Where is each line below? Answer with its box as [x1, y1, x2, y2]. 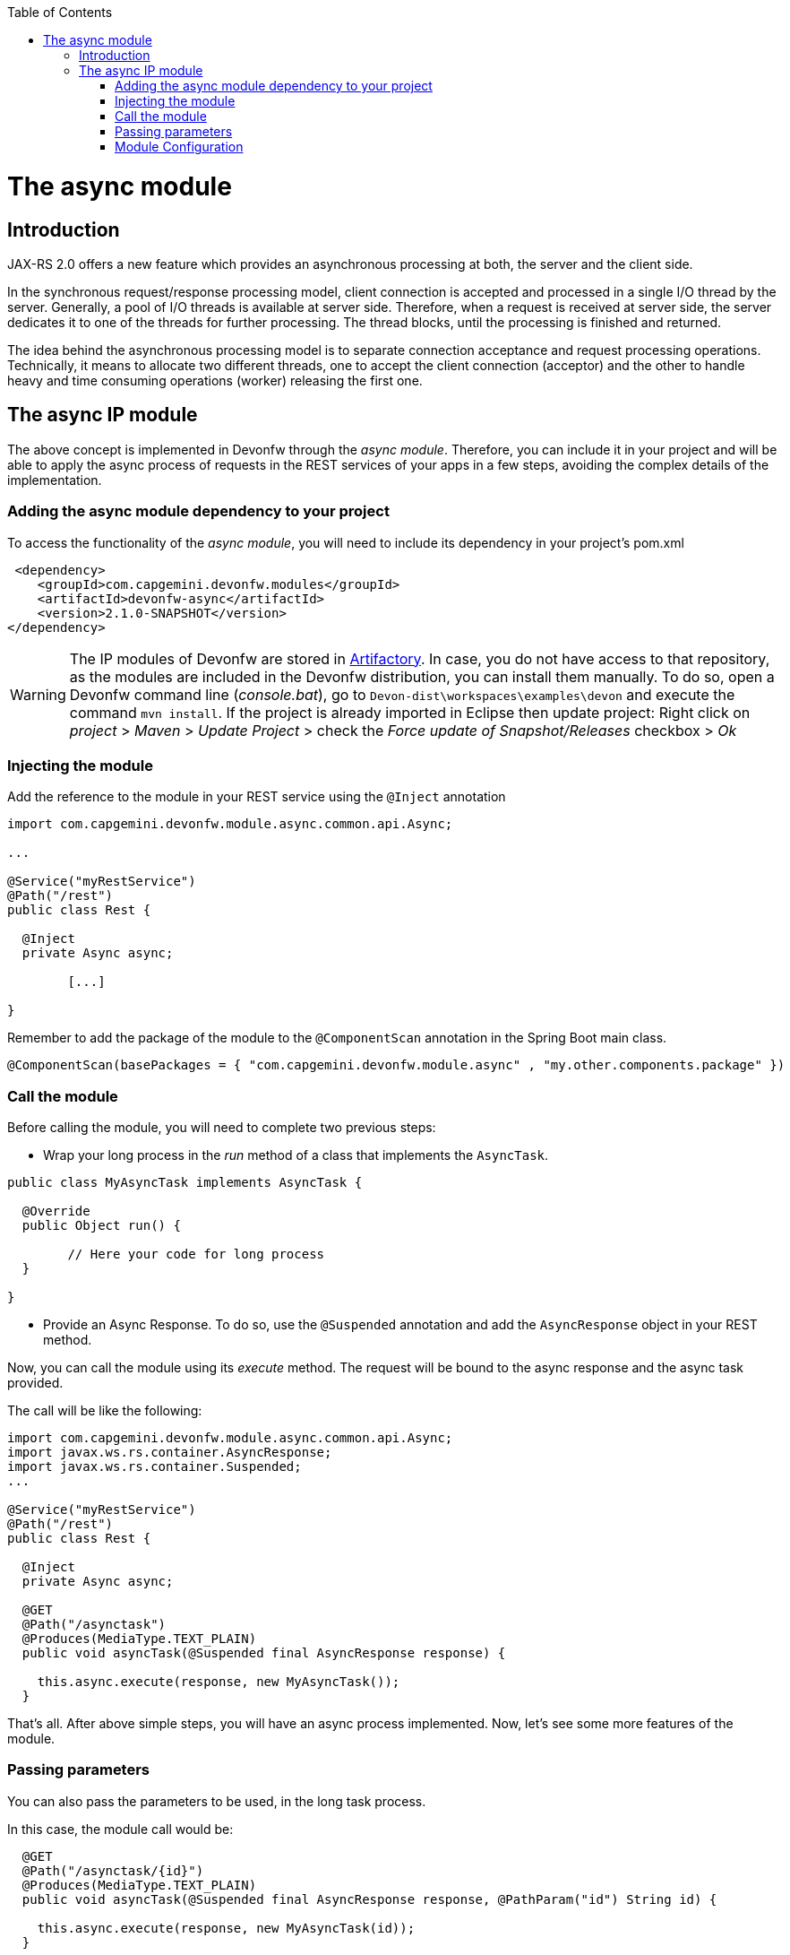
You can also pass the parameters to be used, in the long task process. [7, 1793, 426, 1809]
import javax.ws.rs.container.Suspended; [7, 1459, 302, 1475]
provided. [7, 1375, 64, 1391]
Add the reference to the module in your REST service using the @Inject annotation [7, 789, 506, 805]
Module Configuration [115, 139, 244, 154]
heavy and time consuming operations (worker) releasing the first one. [7, 372, 423, 388]
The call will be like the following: [7, 1403, 202, 1419]
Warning [10, 685, 66, 704]
